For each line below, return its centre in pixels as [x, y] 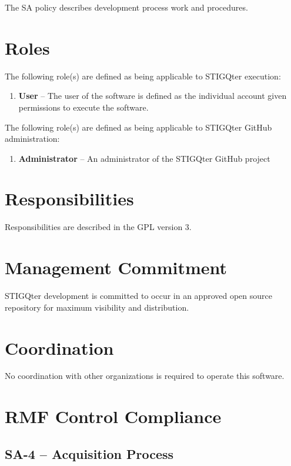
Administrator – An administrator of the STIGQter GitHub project [144, 158]
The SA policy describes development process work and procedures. [126, 7]
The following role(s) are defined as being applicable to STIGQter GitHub [138, 127]
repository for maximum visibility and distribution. [97, 307]
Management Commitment [116, 267]
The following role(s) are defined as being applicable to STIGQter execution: [143, 76]
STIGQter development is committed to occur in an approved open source [138, 296]
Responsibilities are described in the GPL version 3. [98, 227]
